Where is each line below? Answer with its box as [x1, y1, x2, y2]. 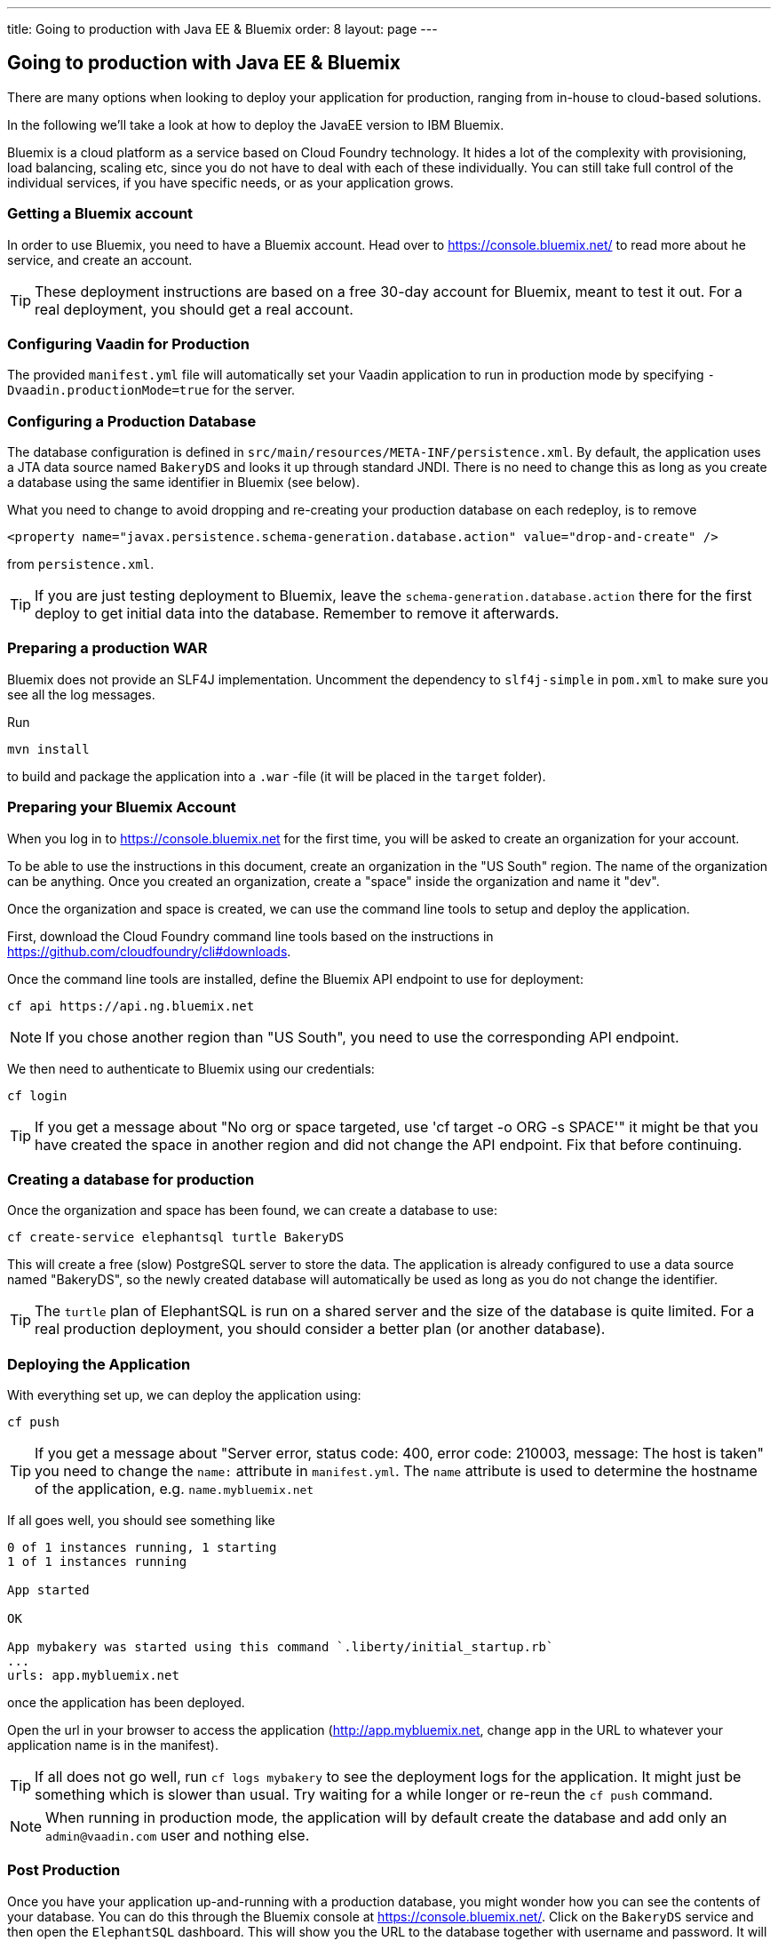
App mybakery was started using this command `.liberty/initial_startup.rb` [7, 1640, 554, 1655]
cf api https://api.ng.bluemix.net [7, 998, 255, 1013]
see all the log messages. [7, 686, 155, 702]
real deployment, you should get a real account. [35, 300, 353, 318]
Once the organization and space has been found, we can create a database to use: [7, 1202, 497, 1218]
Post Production [7, 1861, 121, 1880]
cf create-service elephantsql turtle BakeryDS [7, 1230, 345, 1245]
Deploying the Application [7, 1354, 191, 1373]
